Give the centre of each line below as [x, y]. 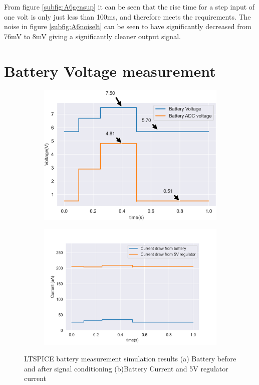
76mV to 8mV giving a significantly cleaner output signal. [92, 36]
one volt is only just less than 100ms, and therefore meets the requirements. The [127, 16]
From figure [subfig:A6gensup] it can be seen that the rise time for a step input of [129, 7]
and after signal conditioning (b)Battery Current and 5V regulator [126, 368]
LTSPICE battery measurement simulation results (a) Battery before [130, 359]
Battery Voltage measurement [110, 71]
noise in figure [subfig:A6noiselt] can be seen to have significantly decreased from [128, 26]
